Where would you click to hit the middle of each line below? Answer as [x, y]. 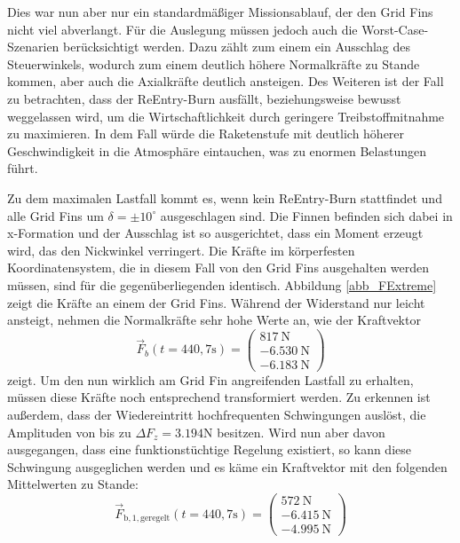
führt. [23, 168]
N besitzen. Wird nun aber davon [294, 432]
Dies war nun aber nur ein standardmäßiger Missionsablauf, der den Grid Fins [220, 12]
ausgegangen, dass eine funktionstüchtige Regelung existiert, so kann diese [209, 449]
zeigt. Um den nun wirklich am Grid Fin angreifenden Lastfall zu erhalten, [210, 379]
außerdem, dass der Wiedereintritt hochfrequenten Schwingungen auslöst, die [217, 415]
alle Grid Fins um [56, 215]
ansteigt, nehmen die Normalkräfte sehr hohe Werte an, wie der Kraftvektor [214, 320]
